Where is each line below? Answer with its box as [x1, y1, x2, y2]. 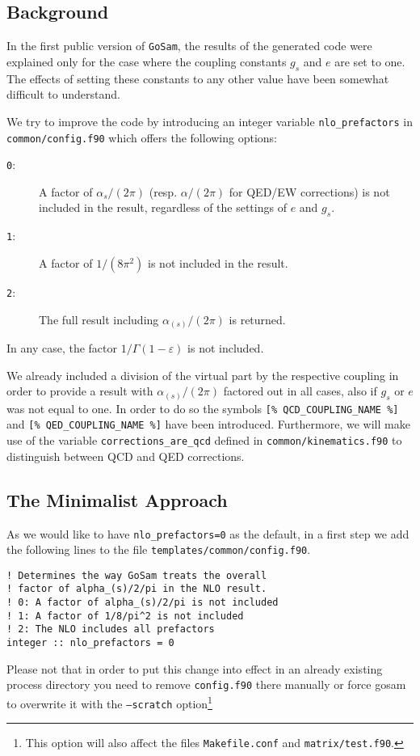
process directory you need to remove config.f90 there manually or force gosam [6, 676, 406, 693]
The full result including [39, 310, 159, 327]
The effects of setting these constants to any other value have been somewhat [6, 70, 389, 87]
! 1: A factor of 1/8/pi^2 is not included [6, 610, 244, 622]
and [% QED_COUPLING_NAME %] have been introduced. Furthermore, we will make [6, 416, 410, 433]
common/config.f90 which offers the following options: [6, 129, 278, 146]
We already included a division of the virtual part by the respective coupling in [6, 366, 399, 383]
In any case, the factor [6, 340, 117, 357]
